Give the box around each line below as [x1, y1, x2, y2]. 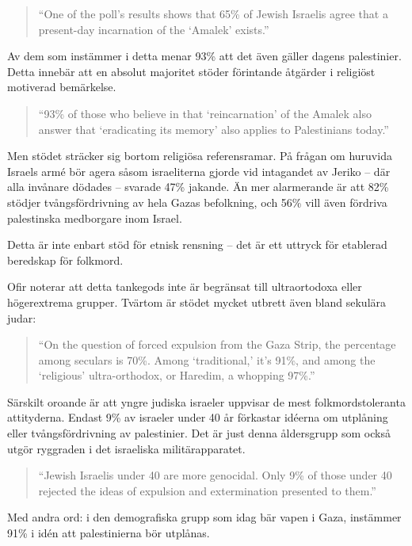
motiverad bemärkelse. [7, 78, 116, 95]
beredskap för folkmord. [7, 251, 124, 268]
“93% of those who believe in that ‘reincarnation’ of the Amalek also [38, 105, 372, 121]
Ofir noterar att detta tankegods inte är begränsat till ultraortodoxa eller [7, 278, 362, 295]
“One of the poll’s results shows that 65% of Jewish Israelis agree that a [38, 6, 388, 21]
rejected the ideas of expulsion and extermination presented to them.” [38, 482, 376, 498]
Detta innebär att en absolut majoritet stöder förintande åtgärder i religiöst [7, 63, 376, 79]
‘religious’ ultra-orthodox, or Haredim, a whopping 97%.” [38, 367, 315, 384]
